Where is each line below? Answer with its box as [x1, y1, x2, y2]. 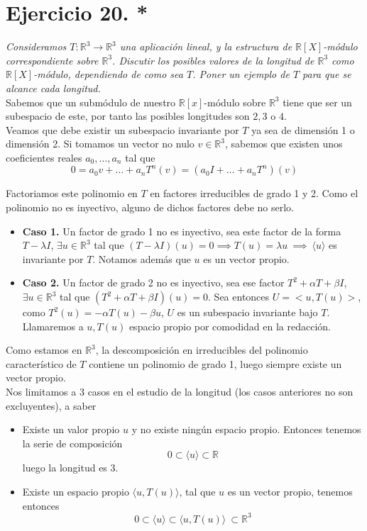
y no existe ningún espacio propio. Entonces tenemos [131, 422, 361, 437]
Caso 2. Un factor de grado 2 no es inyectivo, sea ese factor [22, 275, 285, 290]
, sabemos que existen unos [225, 136, 343, 151]
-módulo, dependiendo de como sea [33, 67, 183, 82]
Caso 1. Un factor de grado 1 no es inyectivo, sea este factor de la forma [22, 223, 341, 238]
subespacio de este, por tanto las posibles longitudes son [6, 108, 250, 123]
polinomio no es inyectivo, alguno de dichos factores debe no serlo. [6, 200, 294, 215]
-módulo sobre [204, 94, 266, 109]
